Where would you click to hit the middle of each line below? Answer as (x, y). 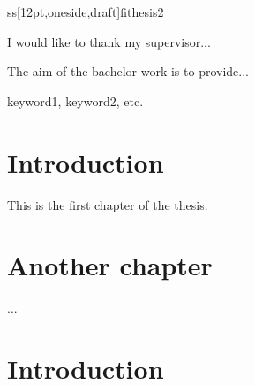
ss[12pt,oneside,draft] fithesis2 (86, 12)
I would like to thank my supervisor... (109, 41)
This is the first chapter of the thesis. (108, 204)
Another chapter (110, 265)
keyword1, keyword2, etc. (75, 100)
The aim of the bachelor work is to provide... (128, 71)
